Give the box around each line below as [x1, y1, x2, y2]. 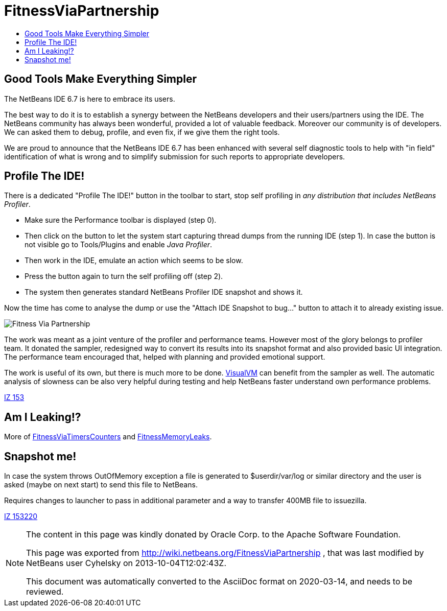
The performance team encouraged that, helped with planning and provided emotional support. [4, 353, 325, 362]
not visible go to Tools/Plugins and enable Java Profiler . [25, 240, 213, 249]
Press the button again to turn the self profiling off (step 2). [25, 272, 223, 281]
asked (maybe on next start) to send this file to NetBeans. [4, 480, 198, 489]
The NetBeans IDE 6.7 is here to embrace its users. [4, 94, 175, 103]
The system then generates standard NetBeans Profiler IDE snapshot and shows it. [25, 288, 303, 297]
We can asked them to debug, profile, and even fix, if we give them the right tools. [4, 127, 280, 136]
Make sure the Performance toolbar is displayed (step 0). [25, 216, 217, 225]
